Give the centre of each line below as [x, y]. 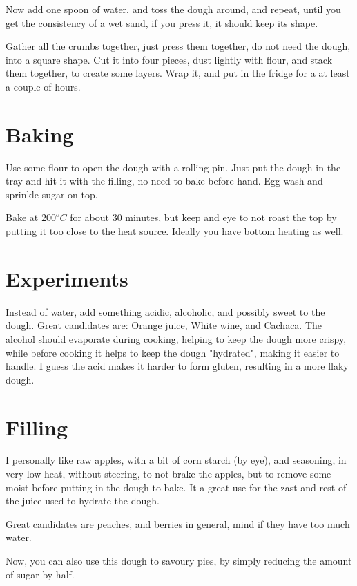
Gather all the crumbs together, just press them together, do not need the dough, [178, 46]
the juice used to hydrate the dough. [83, 501]
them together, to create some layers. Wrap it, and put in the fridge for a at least [178, 73]
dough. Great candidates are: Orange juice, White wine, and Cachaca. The [164, 325]
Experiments [67, 278]
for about [89, 217]
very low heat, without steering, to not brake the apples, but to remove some [168, 474]
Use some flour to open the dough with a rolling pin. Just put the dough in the [173, 167]
